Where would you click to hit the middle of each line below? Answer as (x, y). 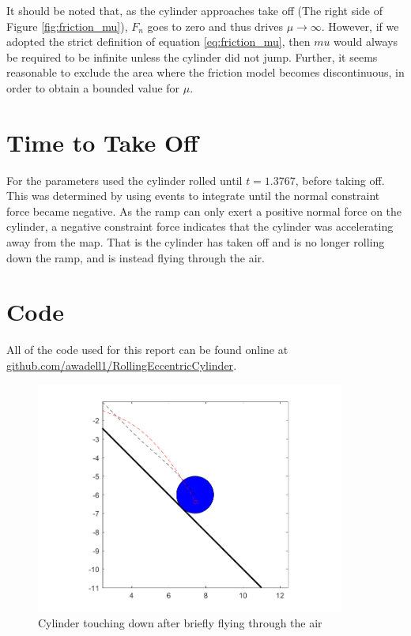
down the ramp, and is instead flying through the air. (136, 257)
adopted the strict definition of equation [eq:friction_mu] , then (158, 41)
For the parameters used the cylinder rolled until (124, 180)
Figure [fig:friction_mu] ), (67, 26)
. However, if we (360, 26)
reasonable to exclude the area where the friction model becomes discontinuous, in (205, 72)
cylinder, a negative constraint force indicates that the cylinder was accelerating (200, 226)
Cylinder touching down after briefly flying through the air (180, 623)
